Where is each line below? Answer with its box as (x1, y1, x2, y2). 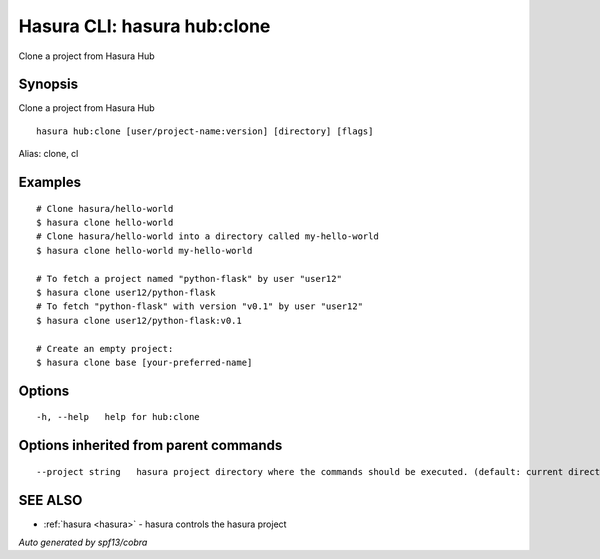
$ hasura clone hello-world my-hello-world (36, 245, 253, 256)
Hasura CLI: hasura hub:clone (18, 15, 271, 37)
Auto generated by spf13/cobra (18, 536, 148, 549)
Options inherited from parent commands (18, 437, 283, 454)
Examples (18, 174, 82, 191)
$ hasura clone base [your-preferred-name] (36, 356, 253, 368)
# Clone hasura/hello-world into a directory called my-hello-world (36, 231, 379, 242)
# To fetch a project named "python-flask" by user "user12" (36, 273, 342, 284)
